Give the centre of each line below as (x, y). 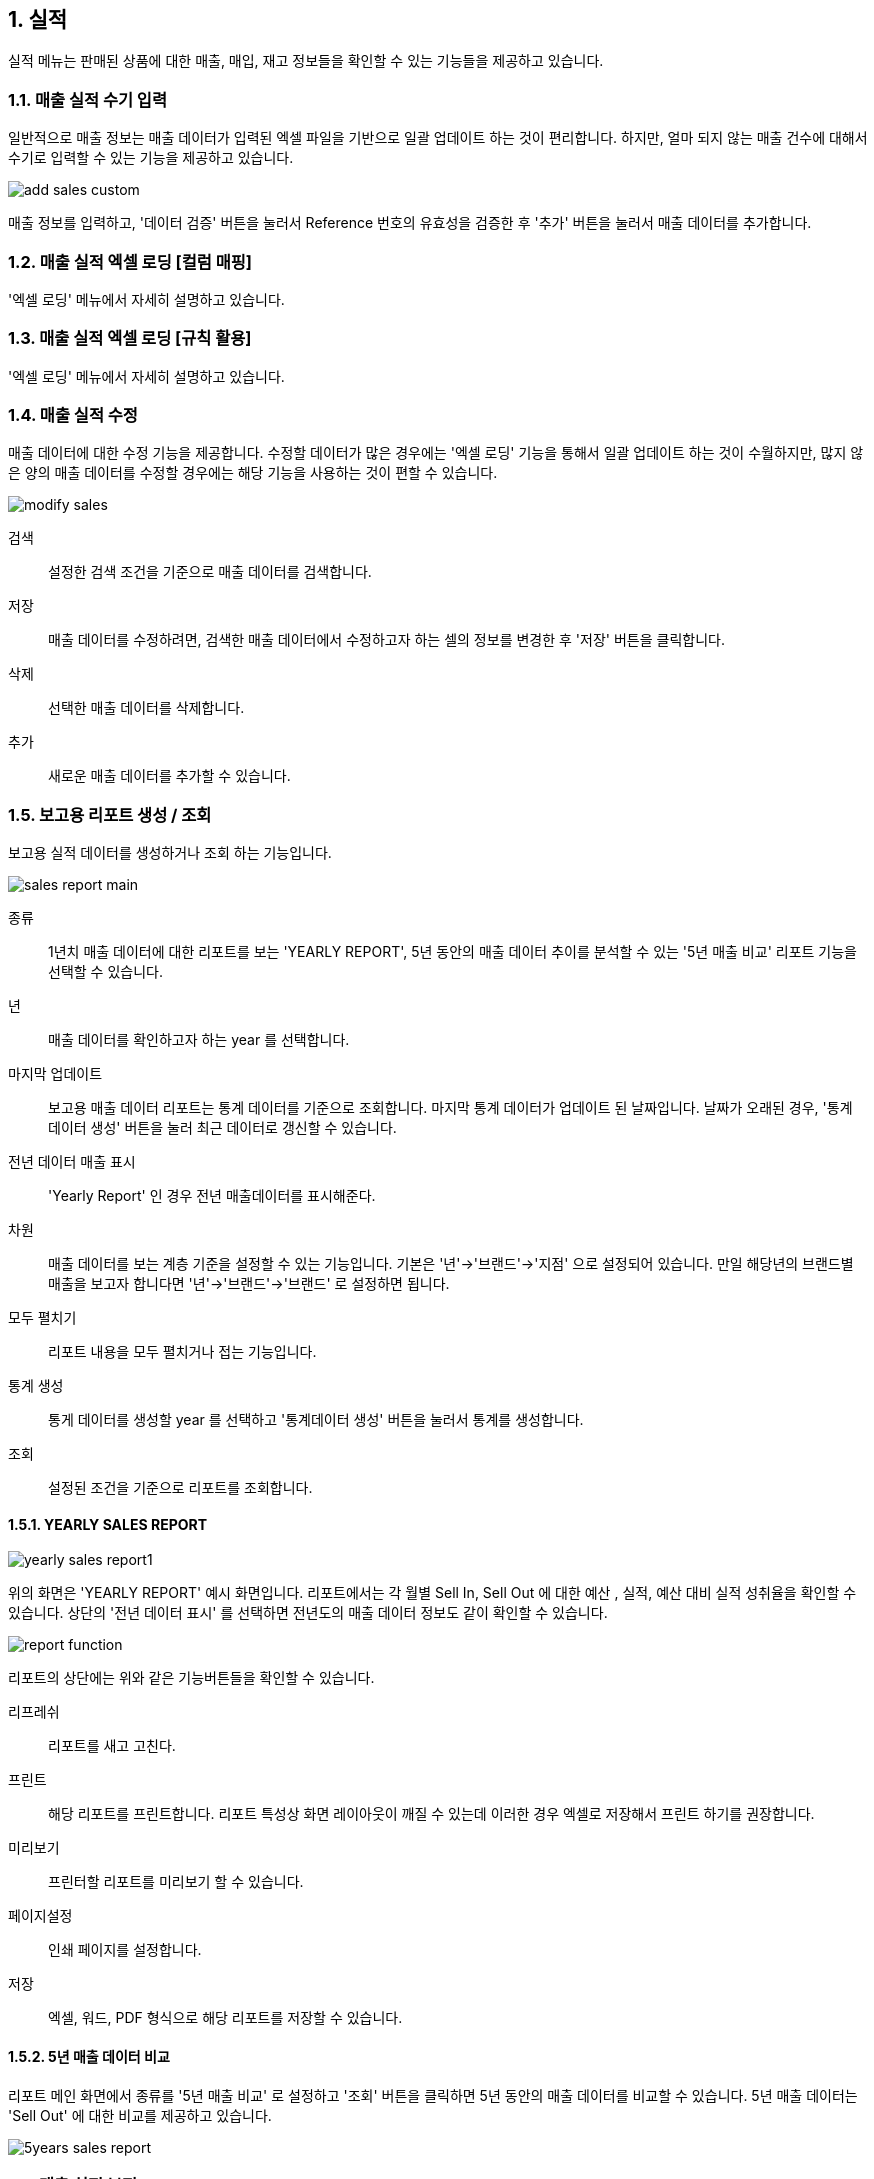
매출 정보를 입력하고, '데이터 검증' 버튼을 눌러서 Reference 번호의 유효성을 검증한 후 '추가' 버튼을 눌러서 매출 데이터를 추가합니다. (410, 223)
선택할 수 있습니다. (105, 972)
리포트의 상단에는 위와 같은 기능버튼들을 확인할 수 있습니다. (191, 1678)
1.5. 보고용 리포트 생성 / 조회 (110, 814)
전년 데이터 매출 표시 (72, 1162)
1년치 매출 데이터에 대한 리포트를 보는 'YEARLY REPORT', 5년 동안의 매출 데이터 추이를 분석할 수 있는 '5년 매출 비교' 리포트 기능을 (452, 952)
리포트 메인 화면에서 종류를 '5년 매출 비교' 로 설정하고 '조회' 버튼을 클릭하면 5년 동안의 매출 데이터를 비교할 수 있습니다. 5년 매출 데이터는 (433, 2095)
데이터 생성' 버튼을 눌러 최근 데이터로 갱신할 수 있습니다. (222, 1128)
